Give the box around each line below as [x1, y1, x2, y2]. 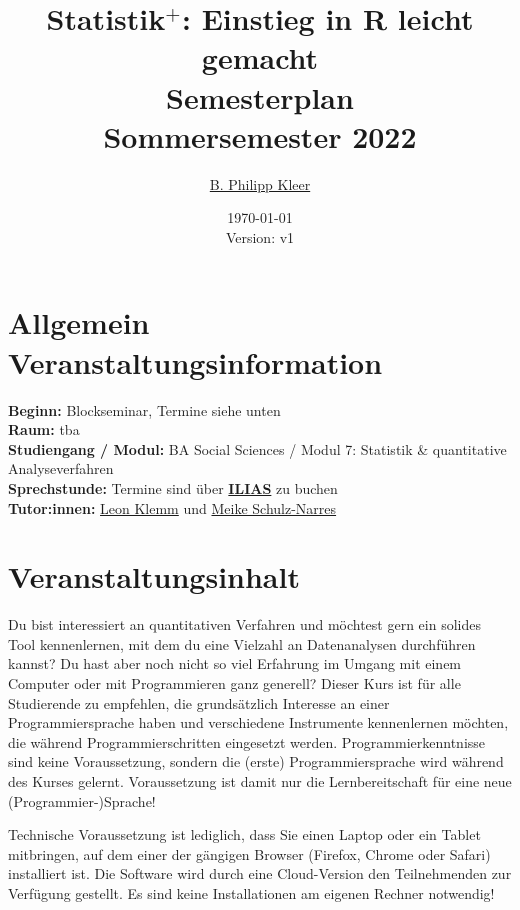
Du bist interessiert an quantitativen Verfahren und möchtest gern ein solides [8, 614, 481, 635]
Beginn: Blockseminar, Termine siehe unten [8, 399, 281, 420]
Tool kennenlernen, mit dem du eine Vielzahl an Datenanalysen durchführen [8, 633, 476, 654]
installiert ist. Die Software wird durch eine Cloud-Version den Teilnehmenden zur [8, 863, 512, 884]
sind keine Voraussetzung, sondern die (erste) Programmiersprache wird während [8, 751, 504, 772]
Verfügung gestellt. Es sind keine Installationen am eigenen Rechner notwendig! [8, 883, 495, 903]
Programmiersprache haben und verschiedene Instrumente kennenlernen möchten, [8, 712, 509, 733]
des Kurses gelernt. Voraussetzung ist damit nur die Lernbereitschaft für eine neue [8, 771, 512, 792]
